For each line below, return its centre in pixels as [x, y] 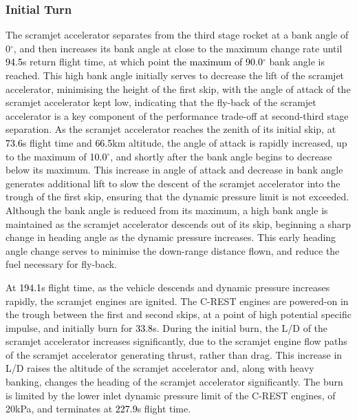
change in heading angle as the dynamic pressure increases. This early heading [171, 237]
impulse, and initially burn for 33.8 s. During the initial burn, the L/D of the [167, 327]
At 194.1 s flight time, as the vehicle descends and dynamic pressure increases [168, 287]
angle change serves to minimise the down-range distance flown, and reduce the [173, 250]
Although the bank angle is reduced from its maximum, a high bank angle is [167, 210]
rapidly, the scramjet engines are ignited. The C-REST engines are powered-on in [177, 301]
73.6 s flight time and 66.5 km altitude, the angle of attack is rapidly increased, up [176, 142]
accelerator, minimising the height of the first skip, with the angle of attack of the [178, 88]
